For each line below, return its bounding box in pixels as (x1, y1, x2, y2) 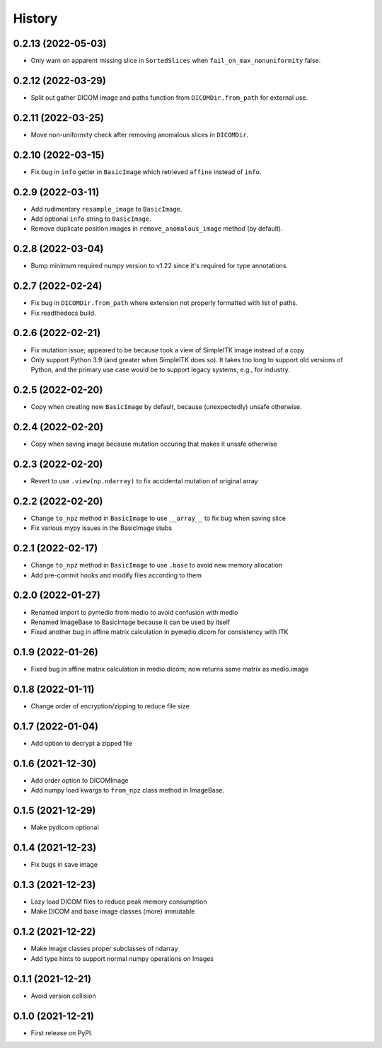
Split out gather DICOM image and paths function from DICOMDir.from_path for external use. (30, 93, 308, 102)
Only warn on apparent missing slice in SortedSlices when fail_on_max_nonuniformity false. (30, 57, 321, 65)
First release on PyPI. (30, 1028, 93, 1037)
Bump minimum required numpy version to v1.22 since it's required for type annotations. (30, 262, 289, 270)
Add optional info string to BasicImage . (30, 214, 151, 223)
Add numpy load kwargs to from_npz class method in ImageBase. (30, 786, 225, 795)
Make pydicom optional (30, 823, 99, 831)
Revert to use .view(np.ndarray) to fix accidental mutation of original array (30, 477, 258, 485)
